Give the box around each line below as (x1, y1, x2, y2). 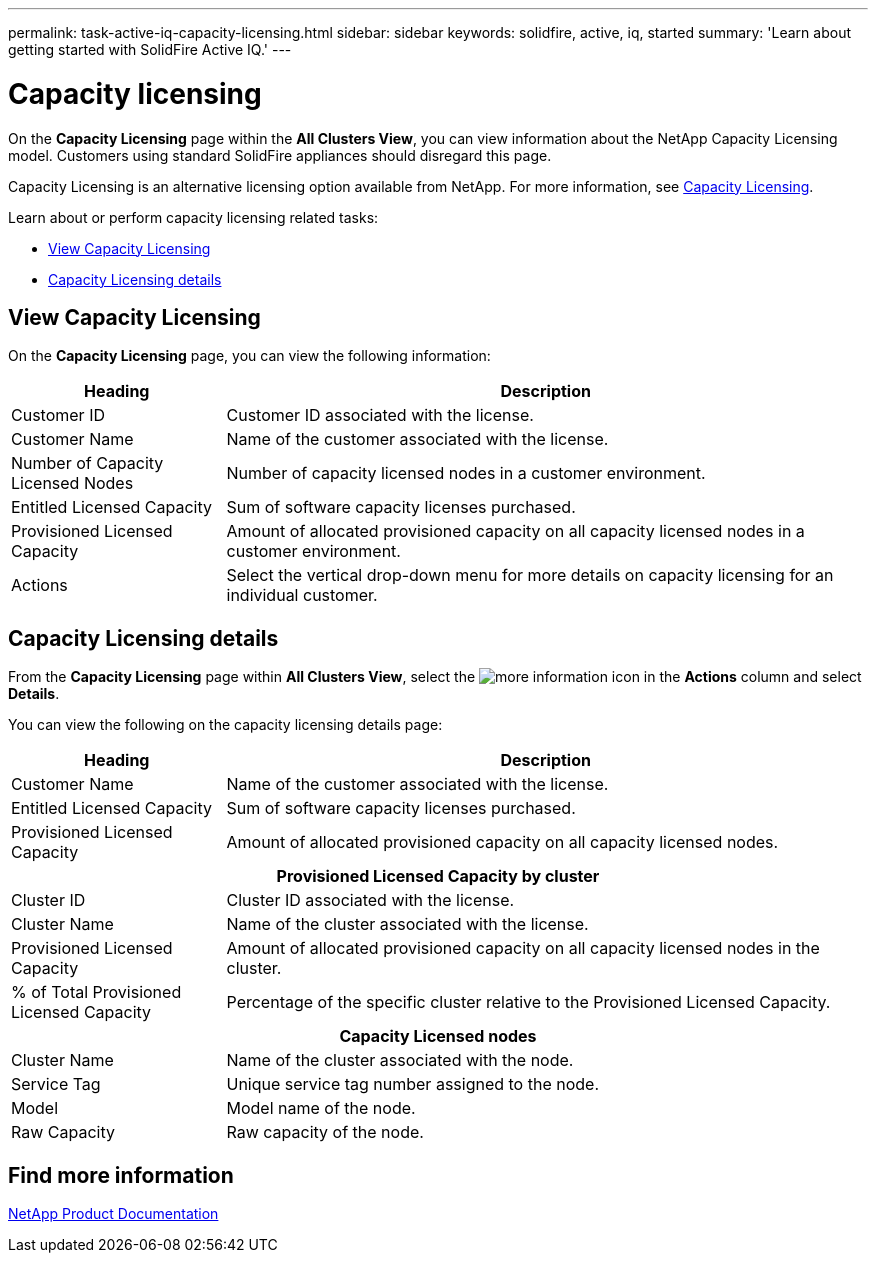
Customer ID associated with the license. (226, 405, 534, 426)
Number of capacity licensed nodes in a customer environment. (226, 463, 706, 484)
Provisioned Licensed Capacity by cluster (276, 866, 600, 887)
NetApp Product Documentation (8, 1205, 219, 1223)
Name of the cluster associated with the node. (226, 1050, 574, 1071)
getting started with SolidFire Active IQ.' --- (8, 41, 292, 58)
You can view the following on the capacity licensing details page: (8, 716, 443, 734)
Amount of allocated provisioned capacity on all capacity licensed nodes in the (226, 938, 820, 959)
